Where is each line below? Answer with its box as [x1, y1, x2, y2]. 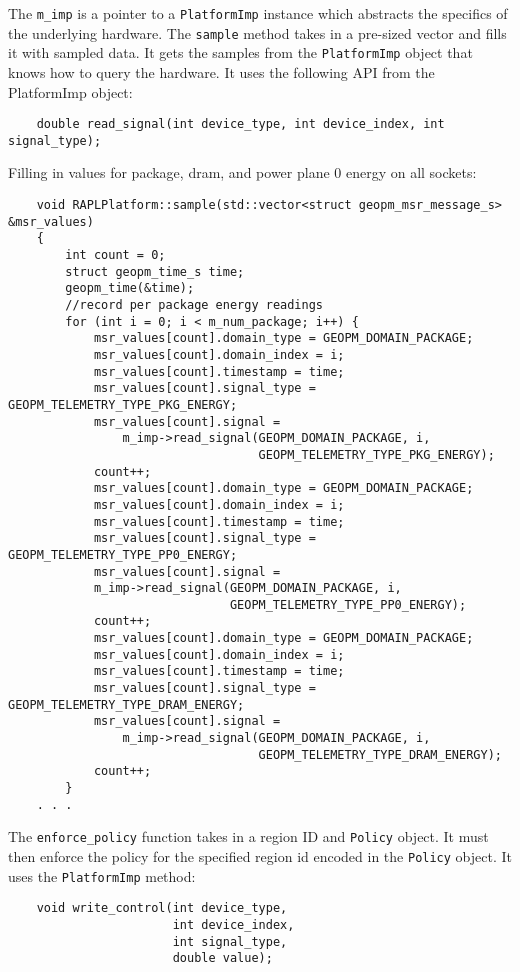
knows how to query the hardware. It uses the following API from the [8, 61, 435, 82]
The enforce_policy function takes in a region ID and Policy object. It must [8, 826, 489, 847]
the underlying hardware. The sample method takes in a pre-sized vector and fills [8, 22, 507, 43]
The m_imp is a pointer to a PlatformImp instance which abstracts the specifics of [8, 3, 508, 23]
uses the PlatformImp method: [8, 865, 196, 886]
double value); [172, 951, 273, 966]
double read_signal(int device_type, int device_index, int [36, 117, 445, 132]
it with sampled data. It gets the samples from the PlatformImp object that [8, 42, 473, 63]
